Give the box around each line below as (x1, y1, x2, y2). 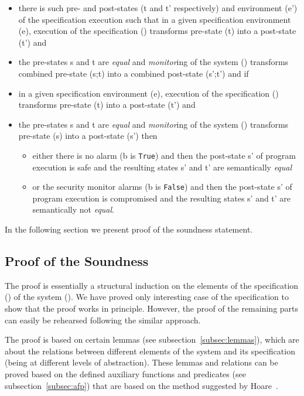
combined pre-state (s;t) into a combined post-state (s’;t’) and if (18, 67, 249, 79)
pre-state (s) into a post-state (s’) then (18, 129, 158, 142)
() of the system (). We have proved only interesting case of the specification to (5, 291, 289, 303)
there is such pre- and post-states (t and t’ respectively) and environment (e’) (18, 2, 298, 13)
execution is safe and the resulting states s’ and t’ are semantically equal (32, 161, 292, 173)
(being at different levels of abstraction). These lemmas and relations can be (5, 356, 278, 368)
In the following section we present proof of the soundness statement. (5, 223, 253, 235)
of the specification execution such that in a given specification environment (18, 13, 291, 25)
